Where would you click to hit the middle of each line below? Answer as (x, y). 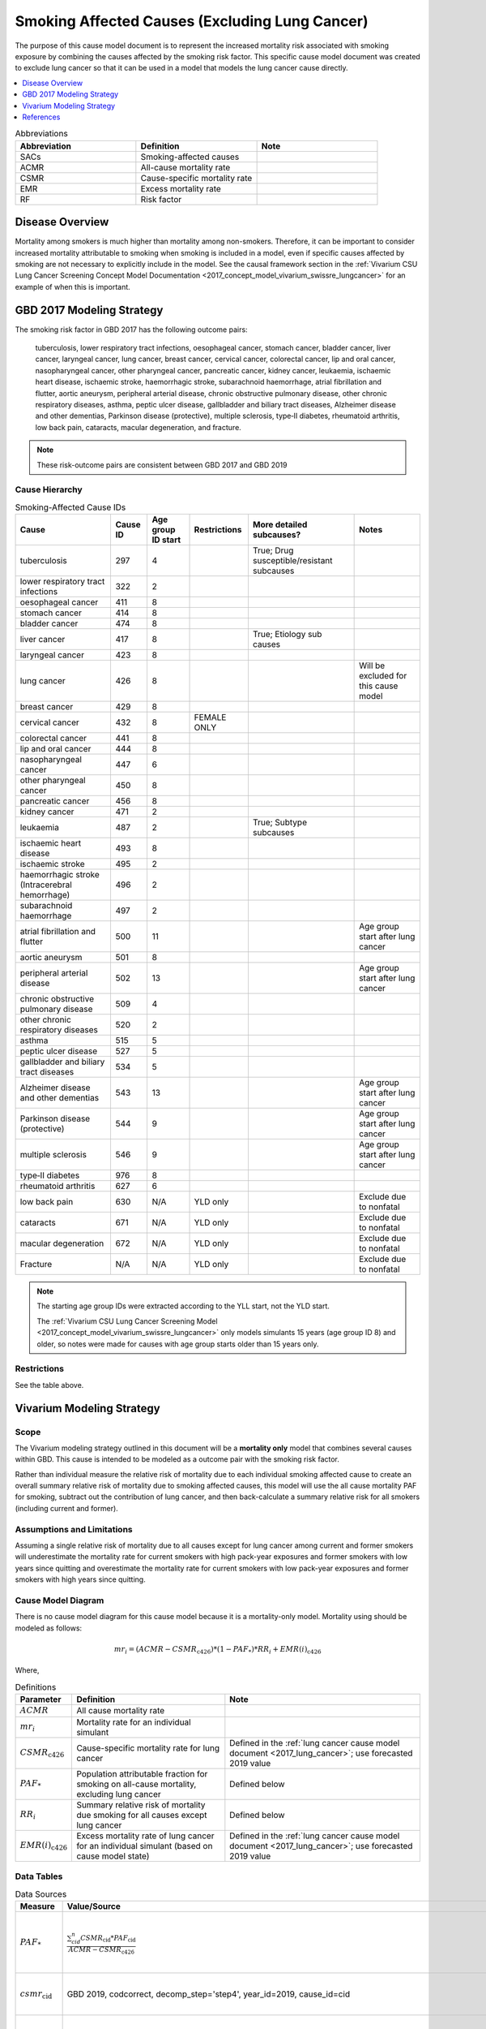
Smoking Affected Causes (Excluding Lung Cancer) (192, 21)
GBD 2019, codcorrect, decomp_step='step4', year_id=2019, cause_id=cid (209, 1994)
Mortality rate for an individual (134, 1722)
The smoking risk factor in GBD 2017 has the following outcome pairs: (131, 330)
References (41, 117)
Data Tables (39, 1876)
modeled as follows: (49, 1628)
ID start (166, 540)
